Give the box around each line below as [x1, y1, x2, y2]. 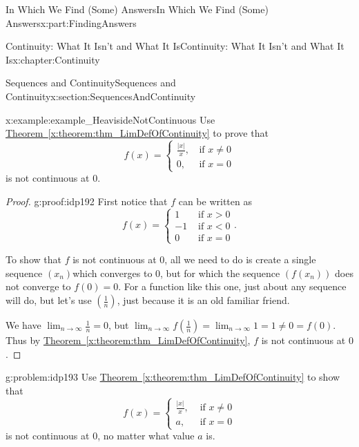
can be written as [178, 194, 252, 209]
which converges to [72, 265, 153, 280]
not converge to [6, 279, 71, 294]
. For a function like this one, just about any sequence [118, 279, 347, 294]
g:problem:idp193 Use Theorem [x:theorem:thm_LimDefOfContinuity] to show [6, 370, 340, 384]
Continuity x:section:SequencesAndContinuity [6, 88, 196, 103]
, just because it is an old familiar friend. [117, 293, 290, 307]
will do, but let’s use [6, 293, 92, 307]
